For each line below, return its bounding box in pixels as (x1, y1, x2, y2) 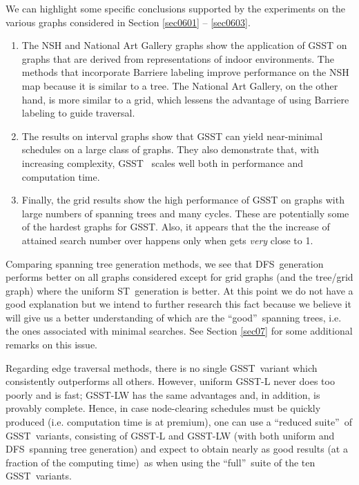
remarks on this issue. (6, 337, 97, 352)
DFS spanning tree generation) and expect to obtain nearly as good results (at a (6, 442, 348, 456)
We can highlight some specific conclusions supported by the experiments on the (6, 1, 346, 15)
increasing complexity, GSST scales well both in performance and (21, 155, 304, 170)
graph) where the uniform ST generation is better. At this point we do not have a (6, 283, 353, 297)
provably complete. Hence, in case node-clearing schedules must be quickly (6, 401, 321, 415)
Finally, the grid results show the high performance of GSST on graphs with (21, 192, 345, 207)
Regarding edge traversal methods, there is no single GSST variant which (6, 360, 318, 375)
